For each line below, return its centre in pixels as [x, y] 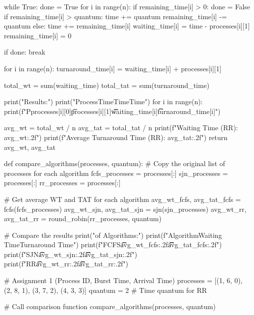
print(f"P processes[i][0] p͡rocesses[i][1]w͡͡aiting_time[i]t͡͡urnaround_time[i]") [112, 111]
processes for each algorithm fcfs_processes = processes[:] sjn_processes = [116, 173]
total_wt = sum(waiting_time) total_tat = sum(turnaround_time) [107, 85]
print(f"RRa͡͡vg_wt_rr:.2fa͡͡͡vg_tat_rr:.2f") [66, 264]
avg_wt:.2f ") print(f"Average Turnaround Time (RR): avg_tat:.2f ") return [116, 137]
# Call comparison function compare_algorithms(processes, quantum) [110, 306]
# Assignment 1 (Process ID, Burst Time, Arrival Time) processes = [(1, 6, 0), [123, 280]
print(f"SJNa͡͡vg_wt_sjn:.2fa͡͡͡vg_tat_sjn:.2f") [71, 254]
